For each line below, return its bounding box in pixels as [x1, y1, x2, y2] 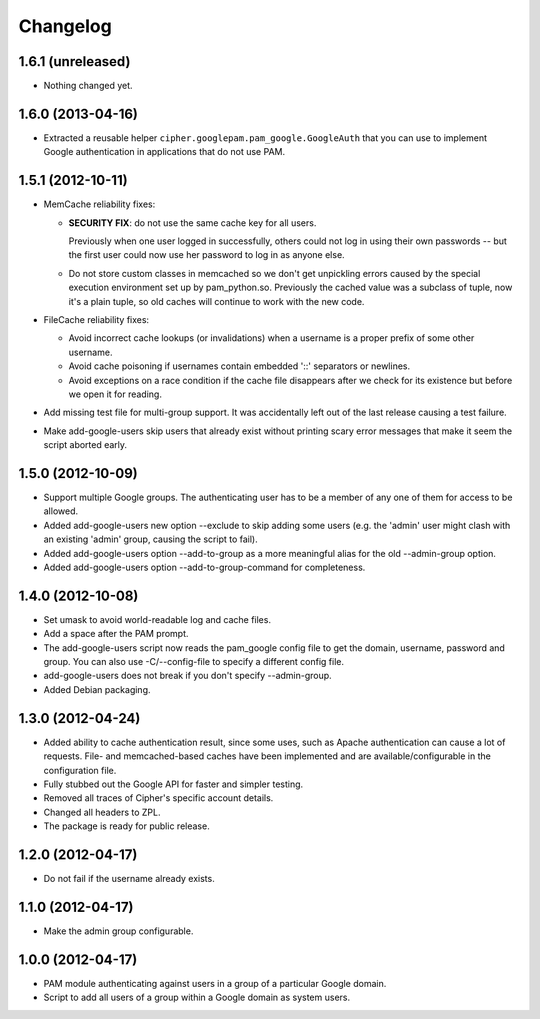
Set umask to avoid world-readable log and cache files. [43, 613, 272, 625]
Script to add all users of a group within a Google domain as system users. [43, 991, 350, 1004]
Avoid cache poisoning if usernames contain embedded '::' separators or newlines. [68, 360, 410, 372]
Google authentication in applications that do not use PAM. [43, 146, 285, 158]
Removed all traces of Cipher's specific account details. [43, 792, 274, 804]
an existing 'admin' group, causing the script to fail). [43, 533, 259, 545]
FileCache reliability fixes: [43, 314, 150, 325]
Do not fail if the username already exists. [43, 873, 215, 884]
